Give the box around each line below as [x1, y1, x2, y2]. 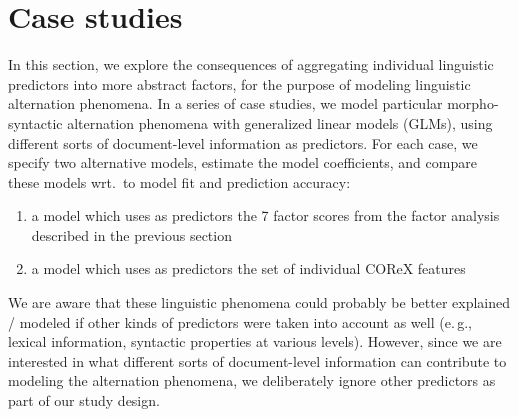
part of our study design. [8, 390, 160, 411]
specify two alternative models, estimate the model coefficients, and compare [8, 152, 477, 173]
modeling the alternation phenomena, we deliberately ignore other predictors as [8, 370, 496, 391]
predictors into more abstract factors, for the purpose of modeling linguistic [8, 73, 471, 94]
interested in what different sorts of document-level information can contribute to [8, 350, 507, 371]
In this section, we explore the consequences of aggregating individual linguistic [8, 54, 494, 75]
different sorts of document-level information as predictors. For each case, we [8, 132, 478, 153]
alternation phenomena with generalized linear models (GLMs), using [67, 112, 493, 133]
